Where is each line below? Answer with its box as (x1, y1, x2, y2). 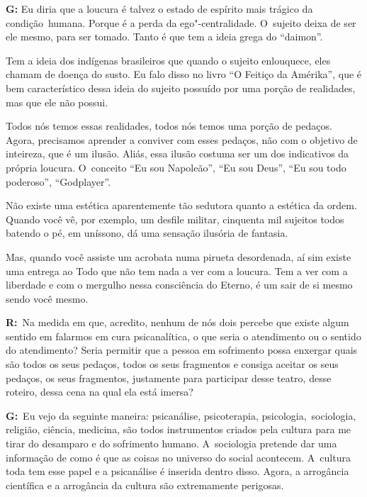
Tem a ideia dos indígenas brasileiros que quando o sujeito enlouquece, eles (6, 52, 331, 67)
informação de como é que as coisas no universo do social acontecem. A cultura (6, 449, 351, 464)
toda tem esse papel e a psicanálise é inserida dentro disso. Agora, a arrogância (6, 464, 349, 479)
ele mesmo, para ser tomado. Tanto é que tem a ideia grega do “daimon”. (6, 29, 323, 44)
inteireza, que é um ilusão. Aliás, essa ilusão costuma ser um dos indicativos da (6, 146, 349, 161)
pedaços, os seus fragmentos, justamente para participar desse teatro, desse (6, 370, 332, 385)
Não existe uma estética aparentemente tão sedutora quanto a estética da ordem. (6, 198, 357, 213)
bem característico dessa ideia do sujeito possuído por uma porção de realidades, (6, 80, 356, 95)
